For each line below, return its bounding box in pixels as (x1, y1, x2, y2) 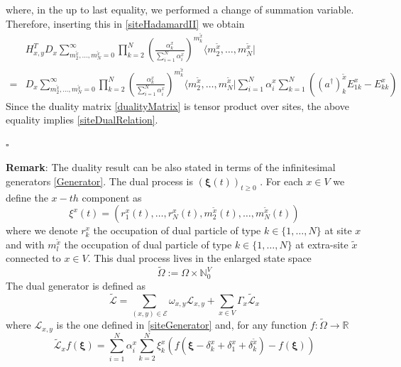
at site (324, 223, 352, 238)
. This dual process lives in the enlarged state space (87, 251, 312, 265)
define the (6, 190, 48, 204)
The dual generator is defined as (6, 278, 146, 292)
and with (6, 236, 45, 251)
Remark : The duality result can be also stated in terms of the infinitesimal (6, 160, 336, 175)
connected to (6, 251, 61, 265)
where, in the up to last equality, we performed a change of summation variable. (6, 2, 354, 16)
